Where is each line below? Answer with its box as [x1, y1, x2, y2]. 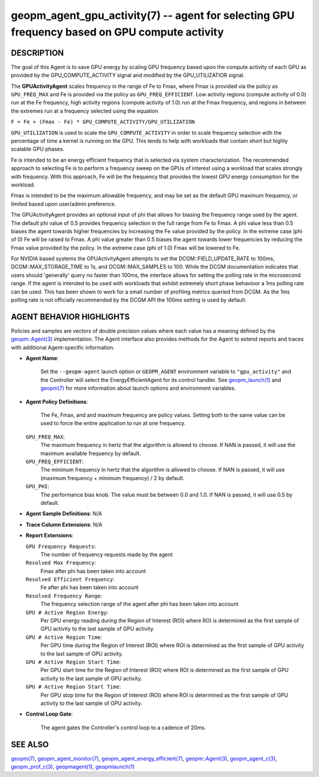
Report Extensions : [25, 532, 74, 539]
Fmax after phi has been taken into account [40, 567, 146, 574]
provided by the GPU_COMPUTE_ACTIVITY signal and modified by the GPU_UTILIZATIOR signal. [11, 71, 245, 79]
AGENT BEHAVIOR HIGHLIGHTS [11, 312, 130, 322]
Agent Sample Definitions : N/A [25, 510, 103, 517]
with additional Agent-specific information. [11, 344, 115, 351]
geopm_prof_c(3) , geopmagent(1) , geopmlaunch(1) [11, 763, 135, 771]
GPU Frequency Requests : [25, 543, 96, 550]
